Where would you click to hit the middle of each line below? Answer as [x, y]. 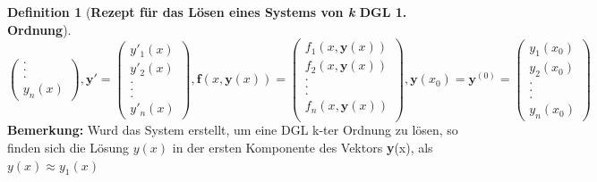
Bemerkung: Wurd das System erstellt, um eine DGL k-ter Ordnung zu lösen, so [233, 130]
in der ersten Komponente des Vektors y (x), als [303, 148]
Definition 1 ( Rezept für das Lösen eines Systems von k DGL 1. [207, 12]
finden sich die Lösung [68, 148]
